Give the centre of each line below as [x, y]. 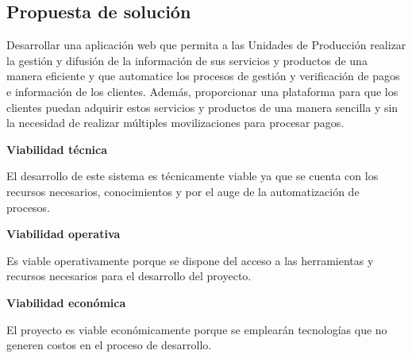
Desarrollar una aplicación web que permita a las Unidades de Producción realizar [206, 45]
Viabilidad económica [66, 302]
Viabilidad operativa [64, 234]
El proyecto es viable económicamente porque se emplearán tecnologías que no [197, 329]
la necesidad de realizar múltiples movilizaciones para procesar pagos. [175, 123]
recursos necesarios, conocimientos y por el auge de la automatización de [183, 191]
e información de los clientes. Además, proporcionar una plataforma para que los [202, 91]
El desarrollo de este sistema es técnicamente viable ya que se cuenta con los [193, 176]
